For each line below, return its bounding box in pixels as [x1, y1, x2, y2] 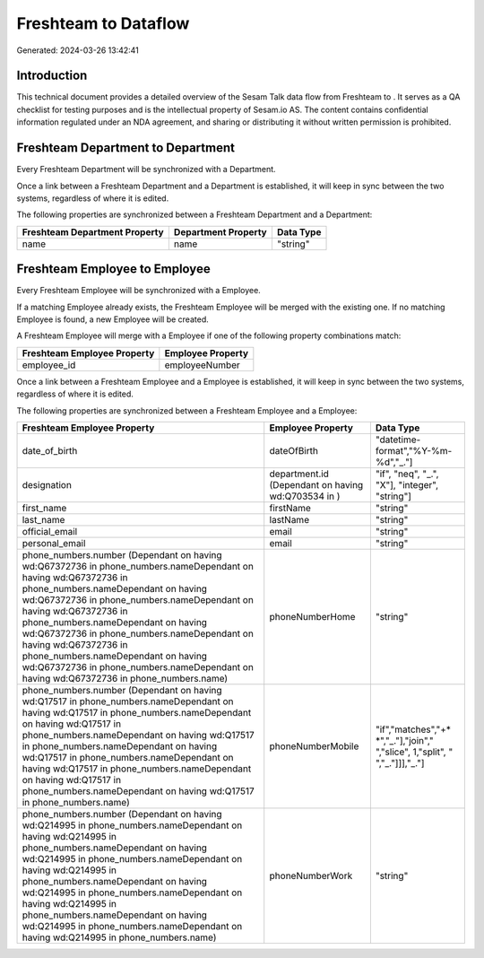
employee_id [22, 359, 76, 371]
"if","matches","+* [375, 723, 452, 736]
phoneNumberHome [269, 610, 356, 623]
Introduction [16, 68, 88, 83]
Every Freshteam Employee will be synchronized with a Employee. [16, 285, 262, 296]
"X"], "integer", [375, 478, 439, 491]
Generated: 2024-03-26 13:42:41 [16, 45, 139, 56]
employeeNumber [164, 359, 241, 371]
